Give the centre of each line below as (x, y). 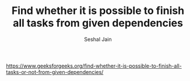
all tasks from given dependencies (98, 23)
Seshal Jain (98, 39)
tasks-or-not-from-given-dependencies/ (55, 72)
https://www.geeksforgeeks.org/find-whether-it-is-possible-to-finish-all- (94, 66)
